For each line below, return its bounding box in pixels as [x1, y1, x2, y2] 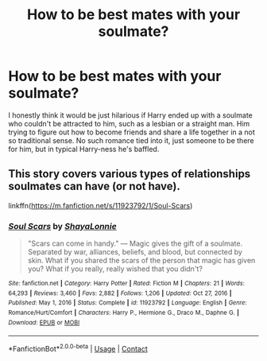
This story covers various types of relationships [8, 167, 251, 180]
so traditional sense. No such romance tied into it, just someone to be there [8, 135, 254, 145]
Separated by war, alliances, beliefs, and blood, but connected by [27, 247, 242, 257]
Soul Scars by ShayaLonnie [8, 220, 117, 231]
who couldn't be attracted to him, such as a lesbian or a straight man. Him [8, 118, 250, 128]
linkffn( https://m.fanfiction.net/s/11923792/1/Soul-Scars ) [8, 200, 193, 210]
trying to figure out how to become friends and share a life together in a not [8, 127, 256, 137]
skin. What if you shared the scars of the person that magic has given [27, 256, 256, 266]
